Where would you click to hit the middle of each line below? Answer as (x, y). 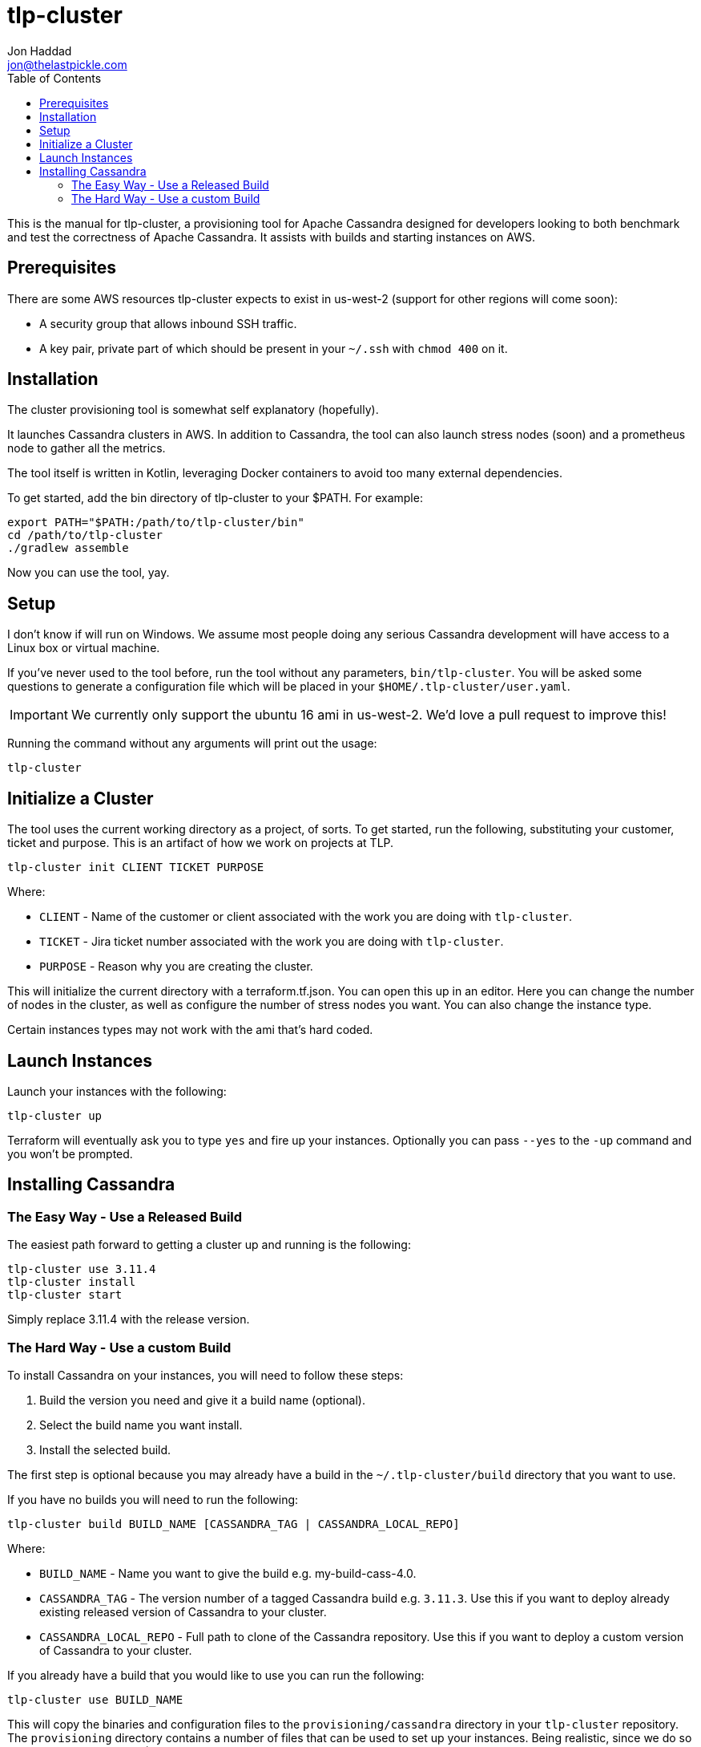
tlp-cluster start (65, 1295)
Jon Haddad (40, 51)
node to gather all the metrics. (87, 448)
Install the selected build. (105, 1449)
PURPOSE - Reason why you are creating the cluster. (176, 967)
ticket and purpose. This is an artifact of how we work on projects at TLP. (201, 843)
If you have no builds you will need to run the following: (153, 1499)
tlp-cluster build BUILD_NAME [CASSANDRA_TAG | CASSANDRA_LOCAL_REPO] (234, 1524)
